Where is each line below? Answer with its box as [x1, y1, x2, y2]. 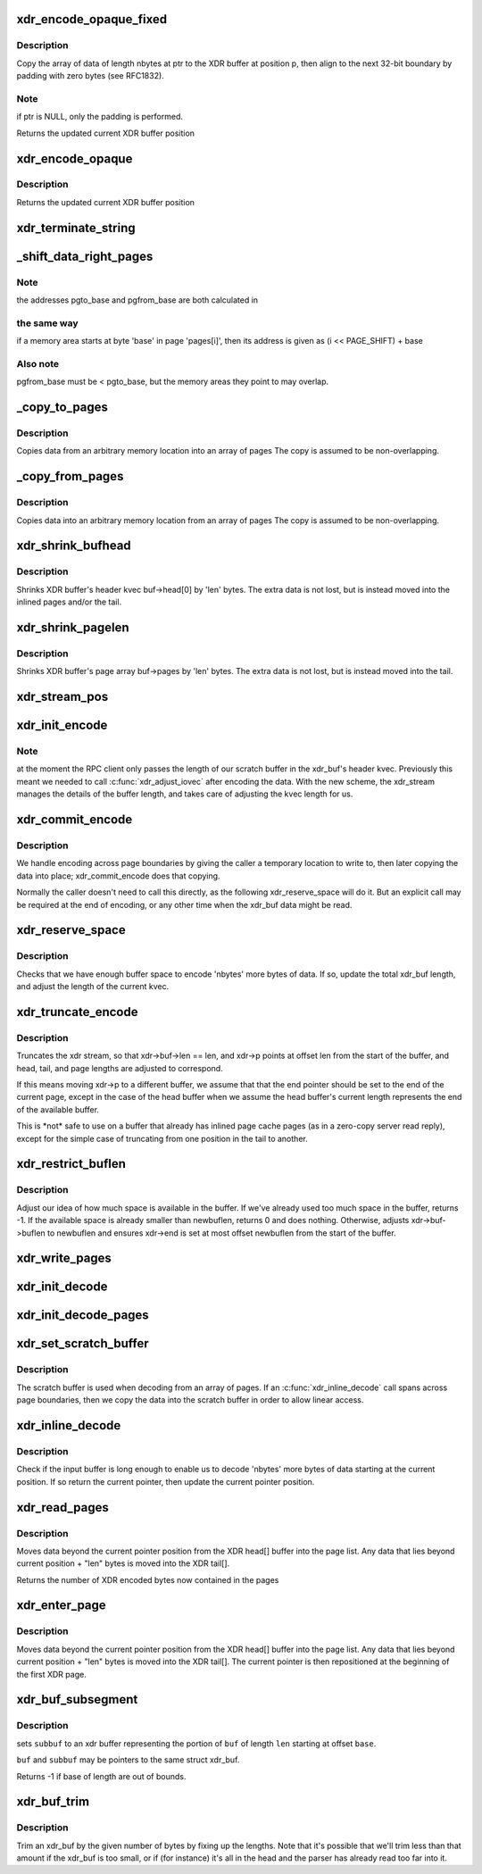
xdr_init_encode [16, 718, 108, 733]
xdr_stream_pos [16, 689, 109, 704]
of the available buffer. [16, 1104, 100, 1115]
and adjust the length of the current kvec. [16, 981, 170, 992]
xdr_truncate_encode [16, 1004, 138, 1020]
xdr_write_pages [16, 1251, 112, 1266]
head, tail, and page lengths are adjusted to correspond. [16, 1062, 223, 1073]
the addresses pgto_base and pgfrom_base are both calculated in [16, 295, 259, 305]
